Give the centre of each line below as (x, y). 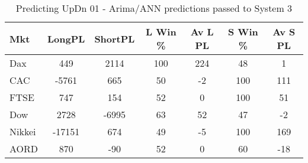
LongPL (66, 38)
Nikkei (23, 131)
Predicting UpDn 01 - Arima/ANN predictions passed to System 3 (154, 8)
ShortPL (115, 38)
